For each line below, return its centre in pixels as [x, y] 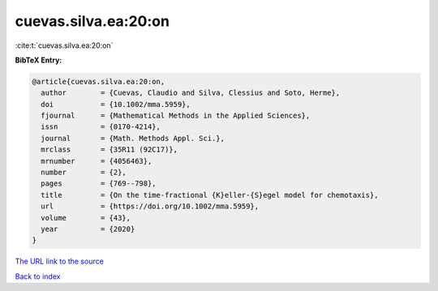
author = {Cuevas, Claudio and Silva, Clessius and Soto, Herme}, [191, 93]
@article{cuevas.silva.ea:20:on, [99, 81]
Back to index [38, 276]
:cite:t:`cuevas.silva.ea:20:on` [64, 45]
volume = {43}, [86, 218]
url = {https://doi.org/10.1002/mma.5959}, [150, 206]
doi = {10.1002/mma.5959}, [116, 104]
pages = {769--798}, [99, 184]
